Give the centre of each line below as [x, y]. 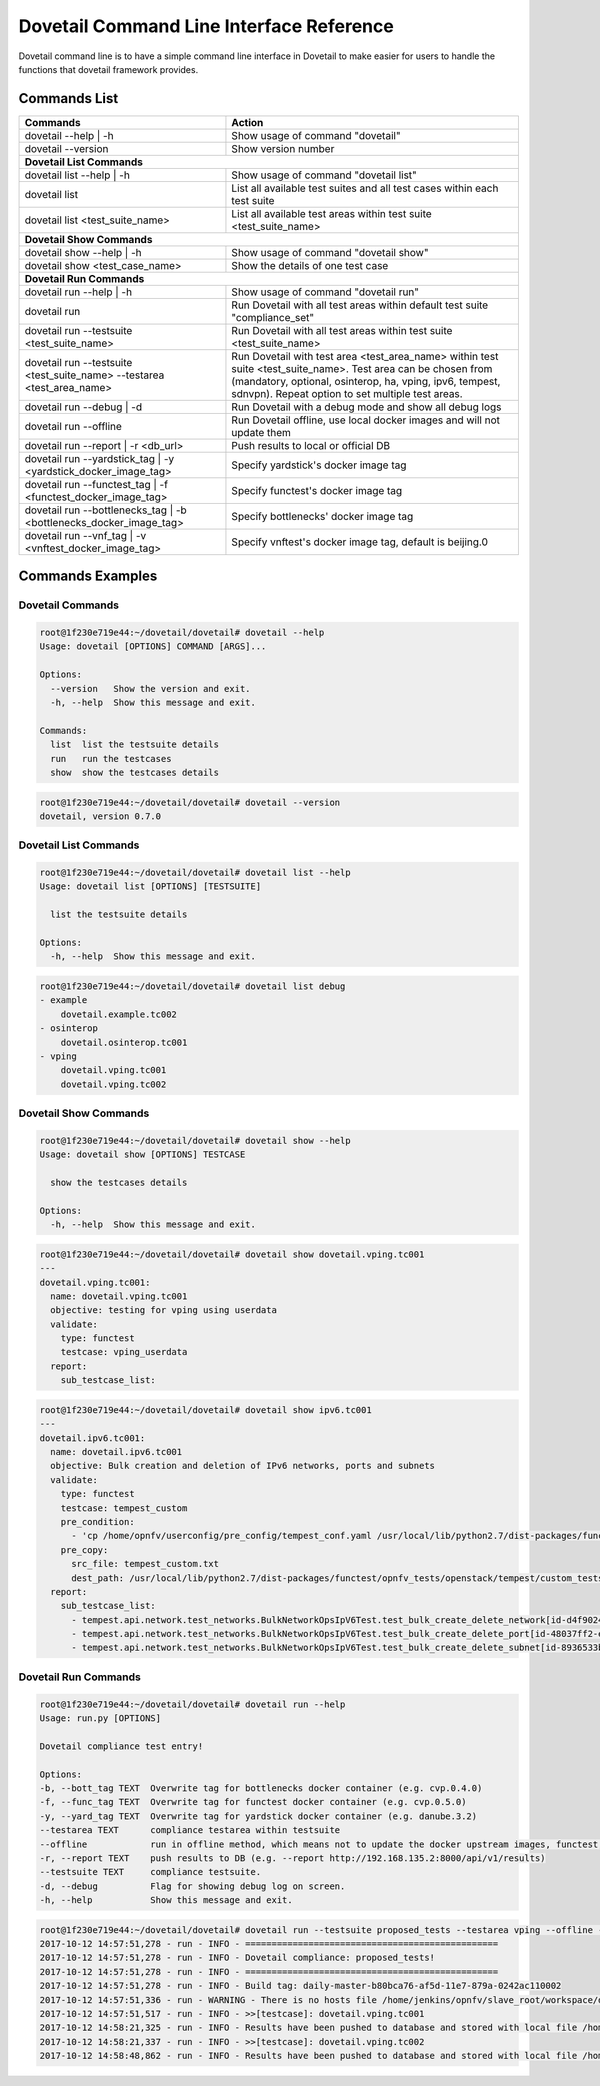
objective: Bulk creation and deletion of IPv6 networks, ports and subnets [242, 1466]
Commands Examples [88, 576]
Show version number [283, 148]
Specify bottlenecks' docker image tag [322, 516]
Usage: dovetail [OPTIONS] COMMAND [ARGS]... [153, 646]
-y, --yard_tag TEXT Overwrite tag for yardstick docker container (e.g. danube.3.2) [258, 1816]
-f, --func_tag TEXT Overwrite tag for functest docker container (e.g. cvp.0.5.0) [253, 1802]
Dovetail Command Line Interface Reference [206, 26]
